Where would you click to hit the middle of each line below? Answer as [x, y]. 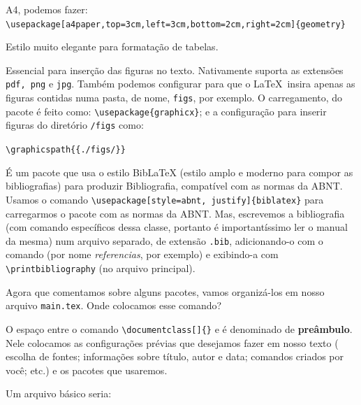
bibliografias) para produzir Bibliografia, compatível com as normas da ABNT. [174, 186]
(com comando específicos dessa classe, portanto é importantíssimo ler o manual [177, 227]
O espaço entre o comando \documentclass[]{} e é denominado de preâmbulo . [179, 328]
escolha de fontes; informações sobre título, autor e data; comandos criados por [175, 356]
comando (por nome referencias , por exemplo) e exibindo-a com [142, 254]
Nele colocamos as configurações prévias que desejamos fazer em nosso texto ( [172, 342]
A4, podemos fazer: [47, 9]
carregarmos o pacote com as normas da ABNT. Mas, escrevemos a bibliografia [175, 213]
